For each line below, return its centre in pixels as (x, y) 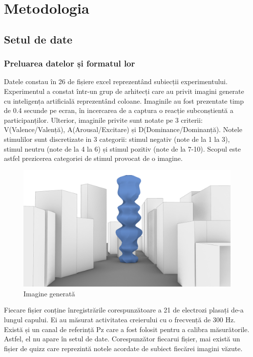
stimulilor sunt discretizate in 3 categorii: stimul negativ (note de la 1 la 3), (117, 139)
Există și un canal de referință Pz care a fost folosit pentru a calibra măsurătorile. (127, 329)
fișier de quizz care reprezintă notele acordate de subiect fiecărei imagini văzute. (123, 348)
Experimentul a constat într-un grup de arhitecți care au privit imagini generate (124, 91)
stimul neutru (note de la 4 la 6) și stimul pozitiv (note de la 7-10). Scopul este (122, 148)
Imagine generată (49, 293)
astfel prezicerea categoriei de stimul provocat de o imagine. (93, 158)
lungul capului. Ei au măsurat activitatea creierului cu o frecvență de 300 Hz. (120, 319)
